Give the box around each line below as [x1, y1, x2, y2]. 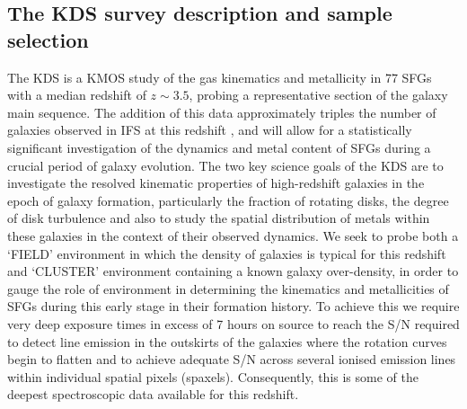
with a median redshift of [7, 85, 146, 104]
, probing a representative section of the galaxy [189, 85, 448, 104]
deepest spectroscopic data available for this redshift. [7, 385, 299, 404]
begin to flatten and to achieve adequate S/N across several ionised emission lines [7, 350, 456, 369]
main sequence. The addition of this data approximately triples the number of [7, 102, 436, 121]
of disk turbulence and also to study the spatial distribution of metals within [7, 209, 430, 227]
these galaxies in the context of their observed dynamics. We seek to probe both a [7, 226, 459, 245]
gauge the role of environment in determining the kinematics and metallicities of [7, 279, 449, 298]
